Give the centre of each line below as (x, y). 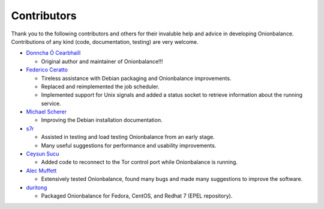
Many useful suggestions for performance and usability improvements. (129, 145)
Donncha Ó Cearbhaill (53, 53)
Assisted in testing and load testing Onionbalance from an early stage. (128, 137)
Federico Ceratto (47, 70)
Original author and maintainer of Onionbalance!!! (102, 61)
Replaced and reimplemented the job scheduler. (100, 86)
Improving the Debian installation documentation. (102, 120)
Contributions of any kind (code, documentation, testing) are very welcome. (105, 41)
